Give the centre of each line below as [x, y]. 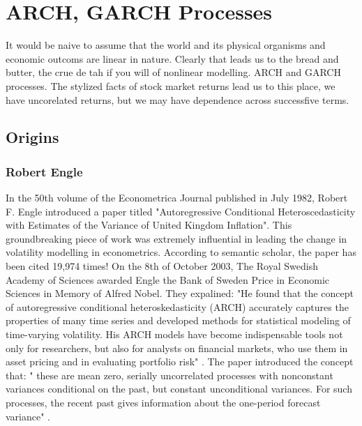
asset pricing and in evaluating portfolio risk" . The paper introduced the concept [180, 362]
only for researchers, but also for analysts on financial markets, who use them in [177, 348]
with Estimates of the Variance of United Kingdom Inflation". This [149, 225]
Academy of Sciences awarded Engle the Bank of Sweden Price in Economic [168, 279]
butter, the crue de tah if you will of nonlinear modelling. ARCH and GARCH [173, 72]
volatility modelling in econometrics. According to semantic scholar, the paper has [181, 252]
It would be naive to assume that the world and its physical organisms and [166, 45]
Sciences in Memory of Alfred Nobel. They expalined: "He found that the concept [180, 293]
